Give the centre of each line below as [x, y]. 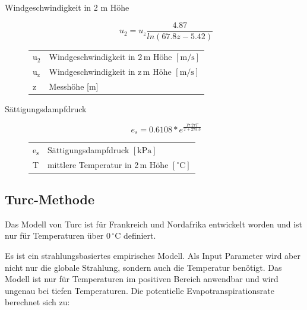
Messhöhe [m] [74, 86]
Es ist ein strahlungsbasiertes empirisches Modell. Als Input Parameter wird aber [153, 256]
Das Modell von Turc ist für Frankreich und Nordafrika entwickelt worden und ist [154, 224]
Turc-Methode [50, 199]
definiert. [140, 235]
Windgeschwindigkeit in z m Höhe [110, 72]
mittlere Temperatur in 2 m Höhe [108, 164]
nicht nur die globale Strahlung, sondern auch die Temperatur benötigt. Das [143, 267]
